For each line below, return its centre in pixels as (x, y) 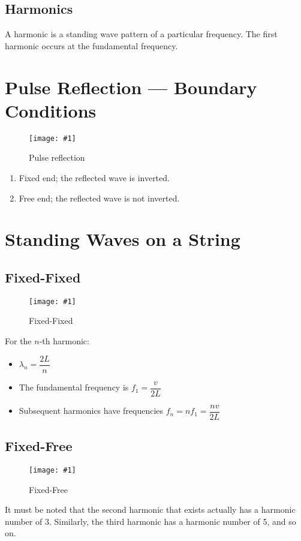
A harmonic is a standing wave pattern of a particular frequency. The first (141, 34)
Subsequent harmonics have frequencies (91, 411)
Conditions (51, 110)
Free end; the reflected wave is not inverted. (99, 198)
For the (18, 340)
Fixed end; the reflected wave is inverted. (94, 177)
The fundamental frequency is (74, 387)
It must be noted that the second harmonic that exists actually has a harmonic (150, 510)
